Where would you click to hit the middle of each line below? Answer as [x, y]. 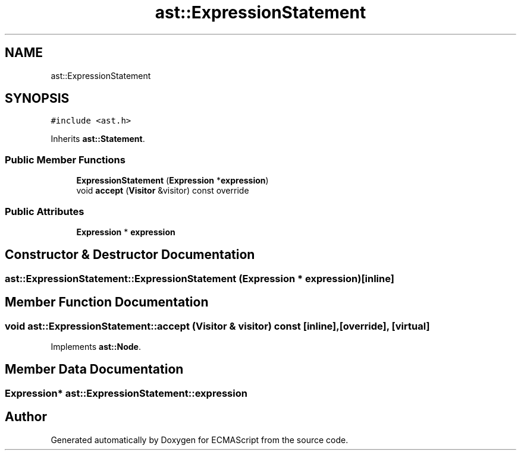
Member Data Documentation [94, 369]
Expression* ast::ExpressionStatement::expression [126, 393]
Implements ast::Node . [96, 347]
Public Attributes [45, 211]
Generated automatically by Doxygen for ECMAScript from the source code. [200, 440]
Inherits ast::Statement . [98, 139]
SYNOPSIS [37, 99]
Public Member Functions [65, 159]
